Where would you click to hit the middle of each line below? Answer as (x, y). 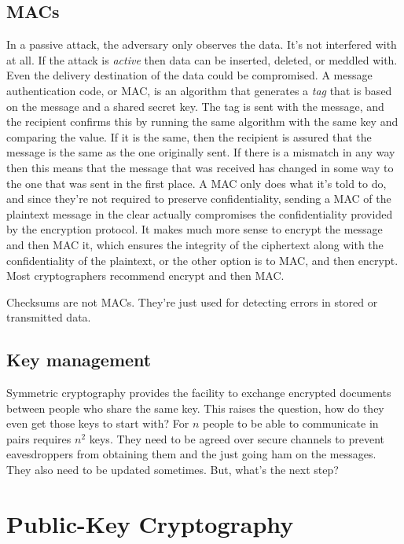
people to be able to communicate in (290, 423)
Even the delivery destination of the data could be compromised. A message (189, 75)
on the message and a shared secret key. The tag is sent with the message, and (195, 106)
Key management (79, 360)
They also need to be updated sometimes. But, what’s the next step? (173, 470)
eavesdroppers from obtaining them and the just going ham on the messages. (191, 454)
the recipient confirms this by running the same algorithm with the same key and (202, 121)
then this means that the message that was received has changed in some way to (200, 167)
